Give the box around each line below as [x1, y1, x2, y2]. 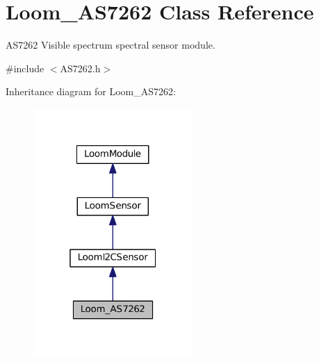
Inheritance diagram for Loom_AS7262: [6, 84, 176, 99]
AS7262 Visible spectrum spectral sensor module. [6, 38, 215, 52]
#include [6, 60, 44, 75]
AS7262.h [60, 60, 101, 75]
